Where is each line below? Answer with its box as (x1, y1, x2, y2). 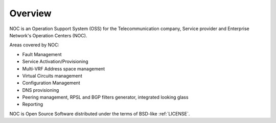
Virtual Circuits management (22, 72, 82, 79)
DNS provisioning (22, 87, 59, 93)
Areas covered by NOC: (9, 42, 60, 48)
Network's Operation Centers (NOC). (9, 32, 87, 38)
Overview (9, 8, 52, 19)
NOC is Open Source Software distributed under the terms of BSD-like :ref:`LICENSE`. (9, 110, 190, 117)
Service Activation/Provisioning (22, 59, 89, 65)
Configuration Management (22, 80, 80, 86)
